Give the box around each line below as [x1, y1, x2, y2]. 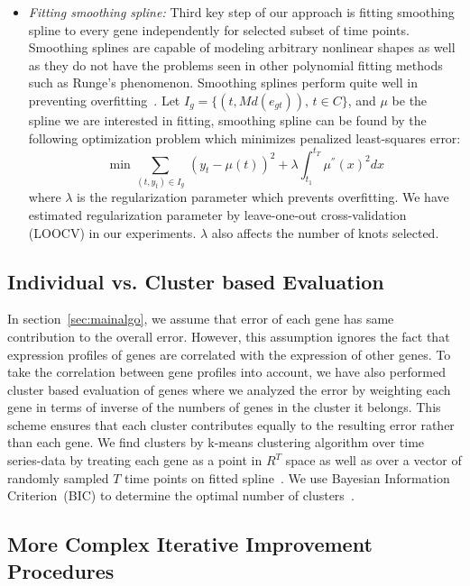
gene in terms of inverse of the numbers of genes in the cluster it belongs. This [7, 398, 441, 417]
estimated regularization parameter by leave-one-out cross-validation [28, 205, 407, 224]
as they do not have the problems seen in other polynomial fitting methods [28, 55, 443, 74]
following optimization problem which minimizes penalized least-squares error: [28, 128, 461, 147]
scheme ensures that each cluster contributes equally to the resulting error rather [7, 415, 455, 434]
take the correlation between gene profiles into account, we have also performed [7, 362, 447, 381]
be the [392, 90, 428, 109]
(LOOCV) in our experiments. [28, 223, 197, 242]
